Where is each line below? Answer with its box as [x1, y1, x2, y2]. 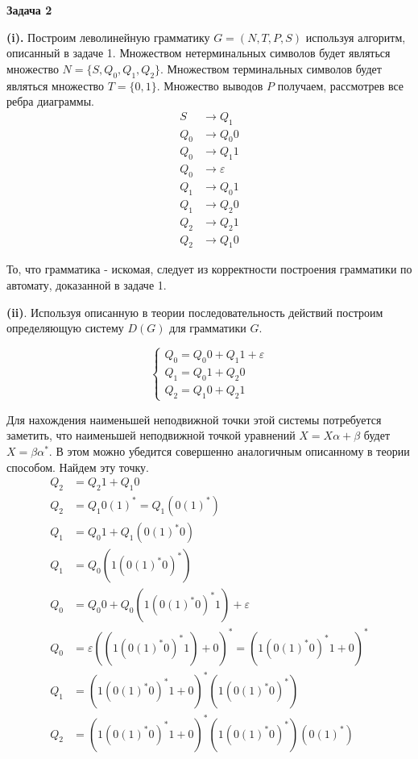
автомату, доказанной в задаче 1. [6, 276, 167, 293]
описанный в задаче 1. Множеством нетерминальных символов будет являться [6, 44, 391, 61]
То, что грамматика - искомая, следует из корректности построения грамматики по [6, 261, 412, 277]
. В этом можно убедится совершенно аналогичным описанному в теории [48, 442, 410, 459]
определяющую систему [6, 319, 124, 336]
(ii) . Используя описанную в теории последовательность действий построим [6, 303, 383, 320]
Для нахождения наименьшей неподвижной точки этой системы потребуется [6, 411, 382, 427]
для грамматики [169, 319, 246, 336]
